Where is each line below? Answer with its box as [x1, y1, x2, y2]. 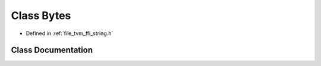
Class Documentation [11, 45, 93, 55]
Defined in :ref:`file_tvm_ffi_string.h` [26, 30, 114, 37]
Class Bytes [11, 9, 71, 22]
